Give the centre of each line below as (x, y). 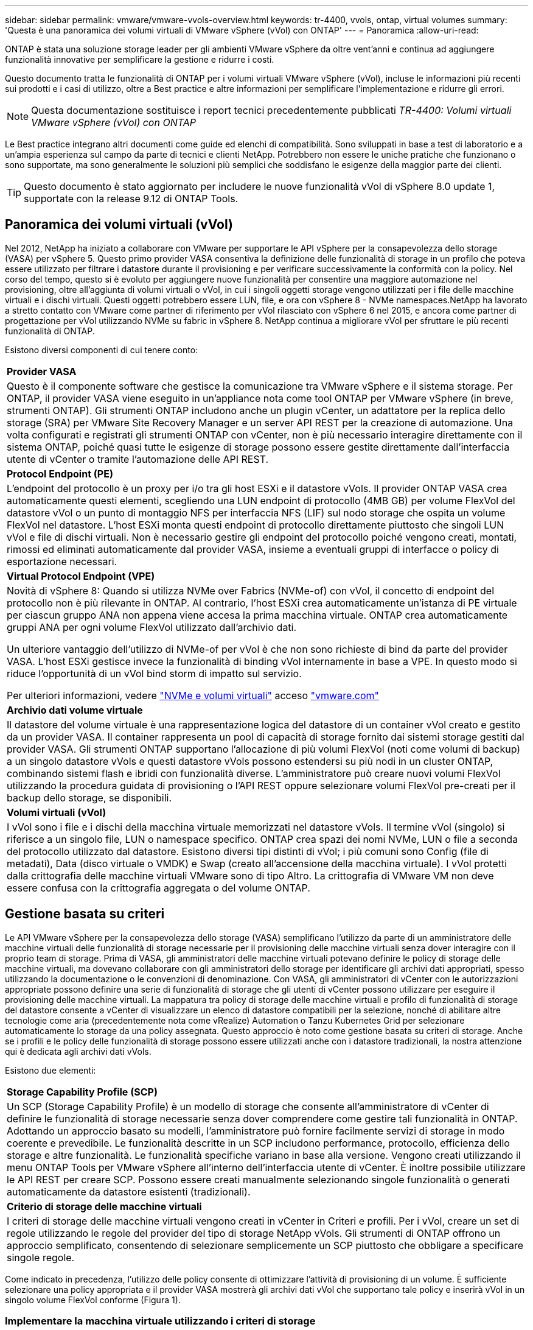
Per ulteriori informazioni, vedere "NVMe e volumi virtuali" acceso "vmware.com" (193, 695)
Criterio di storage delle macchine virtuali (104, 1206)
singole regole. (41, 1257)
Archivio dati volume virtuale (75, 710)
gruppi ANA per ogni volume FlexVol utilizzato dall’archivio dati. (152, 627)
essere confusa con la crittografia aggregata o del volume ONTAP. (159, 888)
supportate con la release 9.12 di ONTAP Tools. (131, 199)
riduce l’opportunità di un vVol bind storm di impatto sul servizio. (154, 673)
